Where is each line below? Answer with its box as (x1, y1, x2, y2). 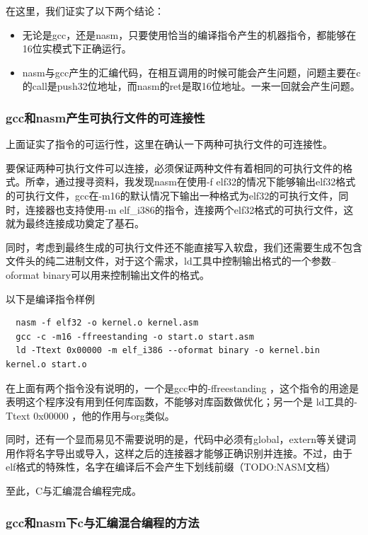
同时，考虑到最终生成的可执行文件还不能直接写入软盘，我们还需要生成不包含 (6, 239, 362, 254)
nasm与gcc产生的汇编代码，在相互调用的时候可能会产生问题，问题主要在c (22, 64, 361, 79)
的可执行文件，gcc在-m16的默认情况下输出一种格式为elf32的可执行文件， (6, 188, 339, 202)
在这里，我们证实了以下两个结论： (6, 4, 164, 18)
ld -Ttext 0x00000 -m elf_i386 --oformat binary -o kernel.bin (16, 345, 320, 356)
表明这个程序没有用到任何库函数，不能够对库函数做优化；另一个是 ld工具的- (6, 394, 357, 409)
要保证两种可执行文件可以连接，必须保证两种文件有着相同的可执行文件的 (6, 160, 343, 175)
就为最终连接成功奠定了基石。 (6, 216, 144, 231)
